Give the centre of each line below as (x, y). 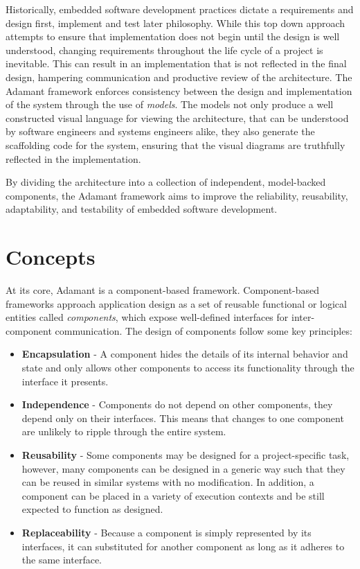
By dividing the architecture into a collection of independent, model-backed (166, 182)
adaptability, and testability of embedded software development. (142, 209)
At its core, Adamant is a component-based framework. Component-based (163, 290)
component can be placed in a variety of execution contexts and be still (173, 495)
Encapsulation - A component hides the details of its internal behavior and (185, 354)
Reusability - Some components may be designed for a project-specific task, (186, 454)
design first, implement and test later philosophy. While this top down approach (175, 23)
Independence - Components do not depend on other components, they (177, 404)
